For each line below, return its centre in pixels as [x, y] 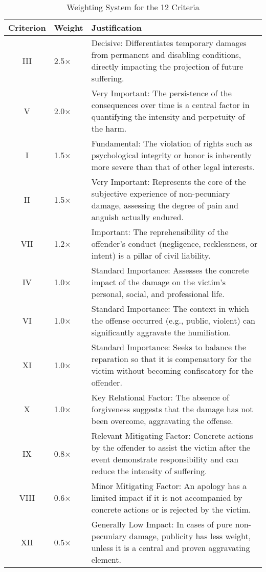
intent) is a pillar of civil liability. [151, 255]
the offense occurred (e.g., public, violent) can [173, 320]
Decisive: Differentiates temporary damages [169, 43]
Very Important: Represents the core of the [169, 182]
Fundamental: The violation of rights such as [172, 143]
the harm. [109, 128]
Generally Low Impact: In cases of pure [162, 524]
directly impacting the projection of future [167, 66]
